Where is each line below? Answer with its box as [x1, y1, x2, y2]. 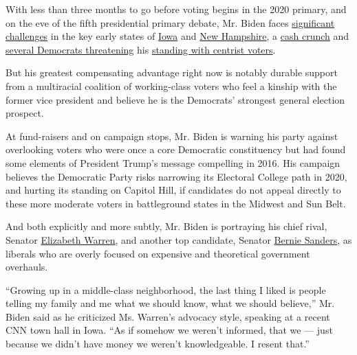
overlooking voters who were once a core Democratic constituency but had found [6, 142, 346, 157]
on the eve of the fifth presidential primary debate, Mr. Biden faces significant [6, 15, 335, 30]
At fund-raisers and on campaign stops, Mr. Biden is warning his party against [6, 128, 338, 143]
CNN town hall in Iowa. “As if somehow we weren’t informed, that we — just [6, 323, 333, 337]
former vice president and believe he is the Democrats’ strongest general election [6, 92, 345, 106]
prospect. [6, 106, 44, 120]
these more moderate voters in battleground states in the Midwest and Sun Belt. [6, 196, 346, 210]
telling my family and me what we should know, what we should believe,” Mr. [6, 296, 335, 310]
